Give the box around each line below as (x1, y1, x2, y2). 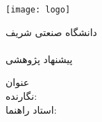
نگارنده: (6, 89, 37, 103)
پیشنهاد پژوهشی (6, 51, 73, 66)
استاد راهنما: (6, 102, 57, 116)
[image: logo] (6, 5, 71, 15)
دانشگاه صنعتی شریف (6, 24, 97, 39)
